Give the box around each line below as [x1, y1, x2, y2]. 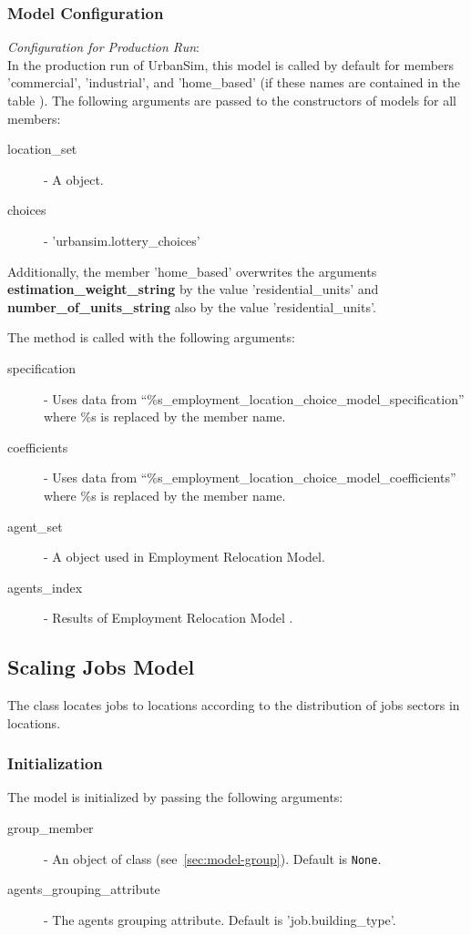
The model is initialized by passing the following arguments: [7, 788, 343, 807]
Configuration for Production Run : [7, 37, 200, 56]
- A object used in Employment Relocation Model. [44, 547, 325, 566]
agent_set [7, 516, 63, 535]
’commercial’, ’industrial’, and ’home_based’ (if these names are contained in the [7, 73, 461, 92]
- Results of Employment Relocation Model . [44, 608, 293, 627]
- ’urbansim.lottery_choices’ [44, 230, 200, 249]
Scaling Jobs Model [7, 653, 195, 681]
